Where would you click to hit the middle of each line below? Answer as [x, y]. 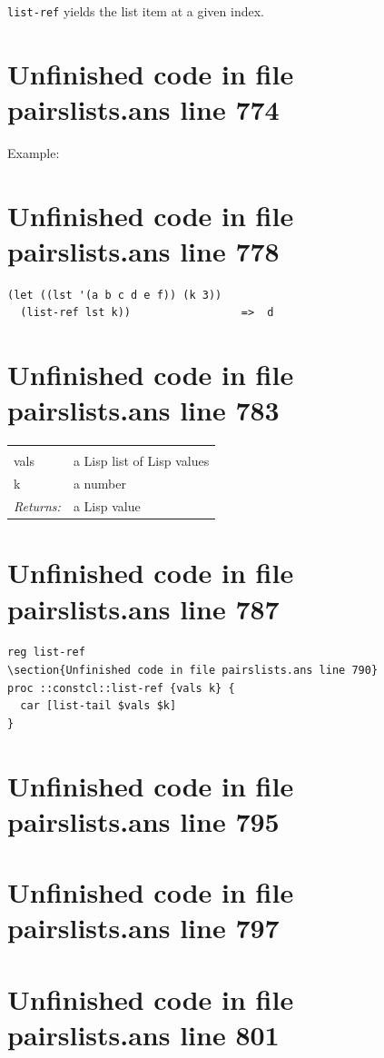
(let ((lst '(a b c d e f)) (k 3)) [115, 295]
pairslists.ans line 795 [143, 821]
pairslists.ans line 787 [143, 608]
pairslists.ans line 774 [143, 109]
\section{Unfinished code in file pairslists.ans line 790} [193, 671]
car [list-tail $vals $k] [98, 706]
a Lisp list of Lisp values [141, 461]
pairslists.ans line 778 [143, 250]
